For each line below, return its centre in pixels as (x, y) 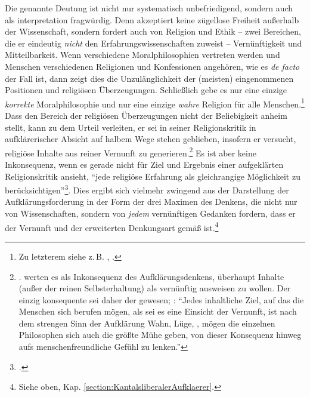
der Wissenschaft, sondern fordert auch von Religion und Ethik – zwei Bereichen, (153, 31)
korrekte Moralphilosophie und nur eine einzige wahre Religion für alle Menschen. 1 (155, 103)
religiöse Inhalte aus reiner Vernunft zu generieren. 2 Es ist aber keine (131, 152)
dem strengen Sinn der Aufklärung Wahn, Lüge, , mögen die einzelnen (147, 323)
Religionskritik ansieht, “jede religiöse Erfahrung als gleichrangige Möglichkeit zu (153, 176)
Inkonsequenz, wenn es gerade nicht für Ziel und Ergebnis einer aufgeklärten (144, 164)
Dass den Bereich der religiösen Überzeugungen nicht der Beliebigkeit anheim (146, 115)
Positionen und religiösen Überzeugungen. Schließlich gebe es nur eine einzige (146, 90)
